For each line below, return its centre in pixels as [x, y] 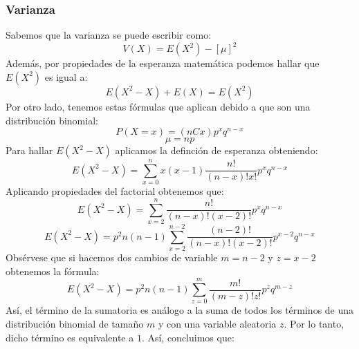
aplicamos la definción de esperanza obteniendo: [217, 150]
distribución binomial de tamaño [75, 323]
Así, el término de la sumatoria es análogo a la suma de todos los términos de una [180, 310]
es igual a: [66, 76]
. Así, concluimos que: [188, 337]
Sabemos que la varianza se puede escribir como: [109, 35]
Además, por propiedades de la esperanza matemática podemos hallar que [163, 63]
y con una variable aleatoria [217, 323]
